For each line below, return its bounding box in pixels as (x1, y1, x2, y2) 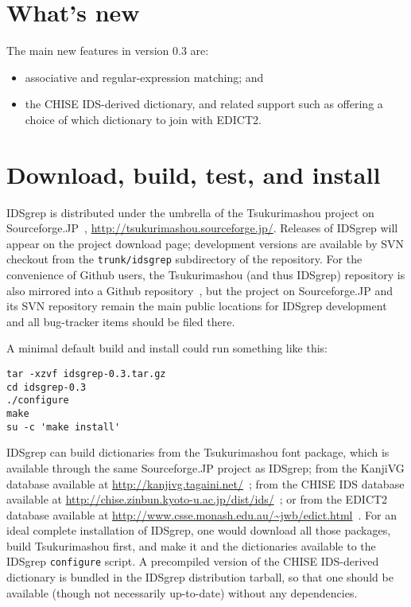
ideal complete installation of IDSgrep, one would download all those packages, (6, 522, 391, 539)
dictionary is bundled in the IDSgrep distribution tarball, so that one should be (6, 569, 394, 586)
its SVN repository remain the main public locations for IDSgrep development (6, 298, 387, 314)
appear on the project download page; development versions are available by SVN (6, 235, 405, 251)
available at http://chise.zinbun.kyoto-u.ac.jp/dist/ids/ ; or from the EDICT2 (6, 491, 388, 508)
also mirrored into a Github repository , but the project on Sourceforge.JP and (6, 282, 393, 298)
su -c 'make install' (6, 421, 121, 433)
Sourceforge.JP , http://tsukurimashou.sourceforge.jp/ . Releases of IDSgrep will (6, 220, 398, 236)
